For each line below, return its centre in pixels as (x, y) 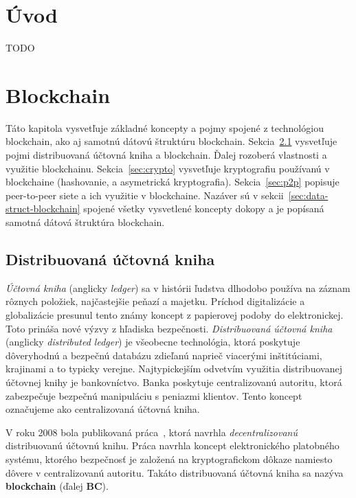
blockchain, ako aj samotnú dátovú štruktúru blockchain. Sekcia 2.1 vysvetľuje (171, 141)
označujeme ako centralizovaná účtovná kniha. (103, 409)
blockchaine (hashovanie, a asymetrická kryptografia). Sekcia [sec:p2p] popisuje (173, 182)
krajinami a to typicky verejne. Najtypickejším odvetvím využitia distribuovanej (174, 369)
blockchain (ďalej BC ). (57, 486)
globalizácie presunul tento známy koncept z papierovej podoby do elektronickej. (175, 314)
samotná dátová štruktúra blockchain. (85, 222)
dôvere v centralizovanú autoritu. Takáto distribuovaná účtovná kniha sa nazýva (175, 472)
